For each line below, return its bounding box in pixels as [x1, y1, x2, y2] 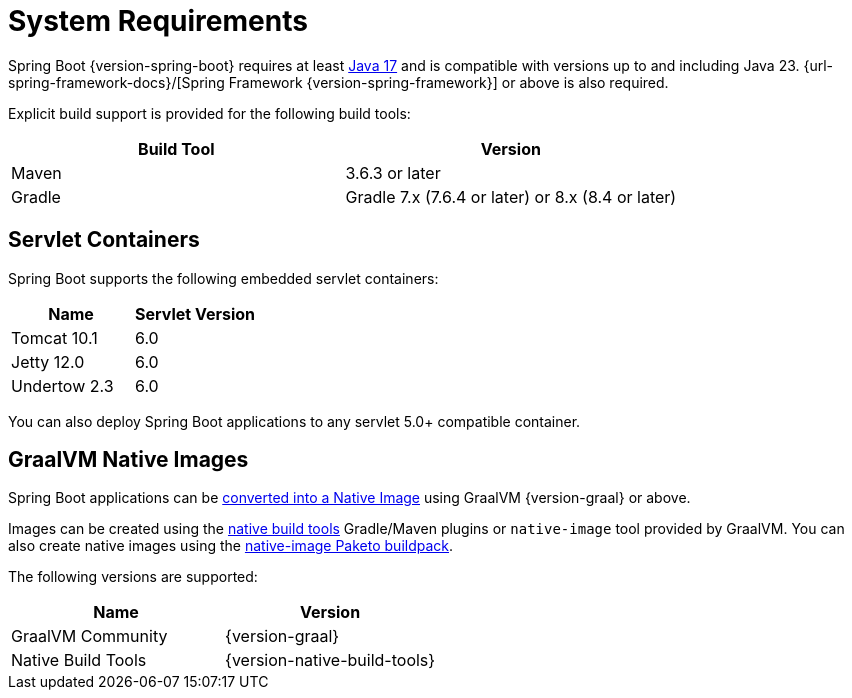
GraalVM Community [11, 626, 168, 647]
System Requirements [8, 4, 308, 38]
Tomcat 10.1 [11, 327, 98, 348]
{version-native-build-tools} [225, 650, 436, 671]
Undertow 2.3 [11, 375, 114, 396]
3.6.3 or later [345, 162, 441, 183]
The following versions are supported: [8, 568, 258, 586]
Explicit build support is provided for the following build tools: [8, 104, 411, 122]
